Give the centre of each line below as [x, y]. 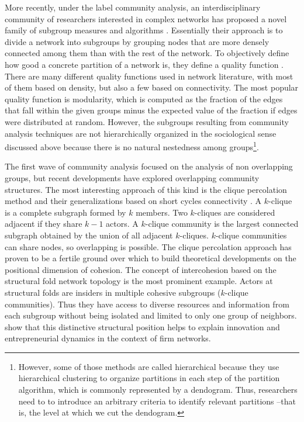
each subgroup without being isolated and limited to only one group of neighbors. [151, 315]
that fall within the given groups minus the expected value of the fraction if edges [151, 110]
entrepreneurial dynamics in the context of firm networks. [108, 338]
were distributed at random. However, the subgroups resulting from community [147, 121]
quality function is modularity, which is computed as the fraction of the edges [144, 98]
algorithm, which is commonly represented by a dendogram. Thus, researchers [158, 390]
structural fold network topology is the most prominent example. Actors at [139, 281]
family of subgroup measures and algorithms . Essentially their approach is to [144, 30]
